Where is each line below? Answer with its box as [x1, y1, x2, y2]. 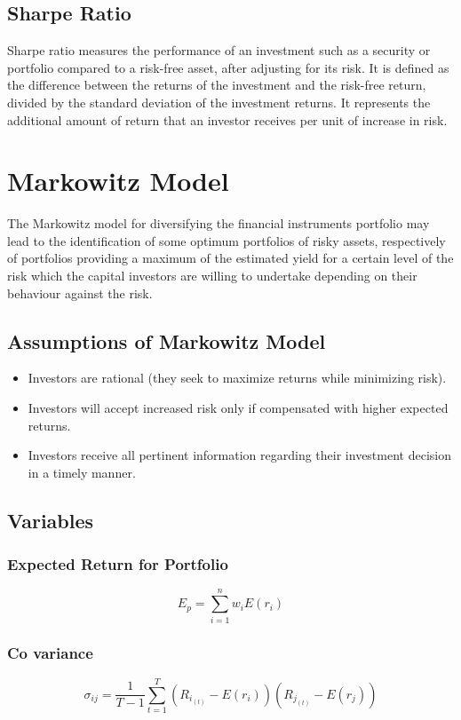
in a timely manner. [28, 463, 136, 481]
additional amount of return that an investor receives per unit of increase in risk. [7, 110, 448, 129]
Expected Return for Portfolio [7, 553, 228, 575]
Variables [7, 506, 94, 534]
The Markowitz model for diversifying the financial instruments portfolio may [7, 214, 430, 233]
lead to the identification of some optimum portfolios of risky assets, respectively [7, 231, 446, 249]
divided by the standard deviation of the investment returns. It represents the [7, 92, 431, 111]
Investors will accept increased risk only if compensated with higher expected [28, 399, 449, 417]
